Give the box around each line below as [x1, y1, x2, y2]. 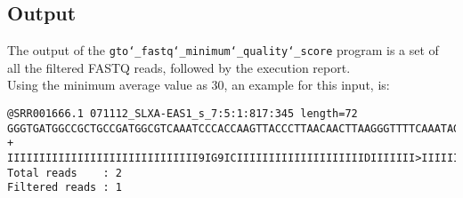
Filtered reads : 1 [7, 181, 122, 194]
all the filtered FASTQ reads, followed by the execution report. [7, 58, 351, 76]
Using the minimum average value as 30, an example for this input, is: [7, 75, 390, 94]
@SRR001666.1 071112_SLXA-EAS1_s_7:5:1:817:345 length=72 [7, 107, 358, 121]
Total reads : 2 [7, 166, 122, 179]
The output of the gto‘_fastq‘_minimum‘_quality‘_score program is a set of [7, 41, 439, 59]
